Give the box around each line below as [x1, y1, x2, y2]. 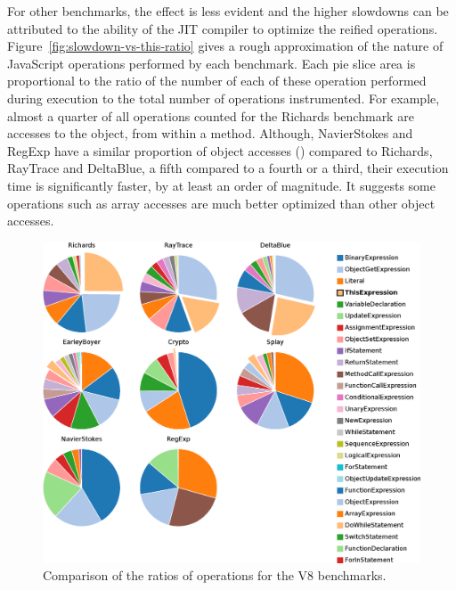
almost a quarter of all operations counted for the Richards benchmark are [7, 106, 414, 125]
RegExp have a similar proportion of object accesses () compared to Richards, [7, 141, 433, 160]
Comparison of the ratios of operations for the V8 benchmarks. [43, 566, 387, 585]
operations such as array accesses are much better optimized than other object [7, 193, 436, 212]
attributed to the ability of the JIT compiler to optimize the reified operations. [7, 19, 438, 37]
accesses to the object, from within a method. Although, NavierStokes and [7, 124, 413, 143]
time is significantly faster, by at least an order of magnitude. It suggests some [7, 176, 436, 194]
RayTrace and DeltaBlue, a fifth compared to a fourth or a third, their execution [7, 159, 449, 177]
